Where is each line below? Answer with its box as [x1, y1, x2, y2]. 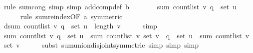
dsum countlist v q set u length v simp [3, 21, 157, 31]
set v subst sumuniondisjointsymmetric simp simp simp [3, 40, 199, 50]
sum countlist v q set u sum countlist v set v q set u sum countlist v [3, 30, 250, 40]
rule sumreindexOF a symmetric [20, 11, 123, 21]
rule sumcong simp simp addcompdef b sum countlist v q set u [3, 1, 237, 11]
